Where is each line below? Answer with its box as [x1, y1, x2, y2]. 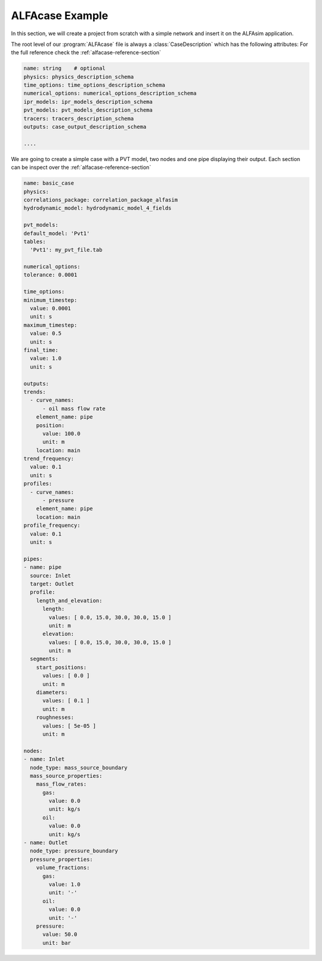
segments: [30, 656, 59, 662]
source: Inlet [30, 572, 72, 579]
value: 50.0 [42, 931, 78, 938]
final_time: [23, 347, 59, 353]
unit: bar [42, 940, 72, 946]
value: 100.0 [42, 430, 80, 437]
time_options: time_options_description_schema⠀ [23, 82, 169, 89]
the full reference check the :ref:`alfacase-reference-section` [11, 49, 161, 56]
